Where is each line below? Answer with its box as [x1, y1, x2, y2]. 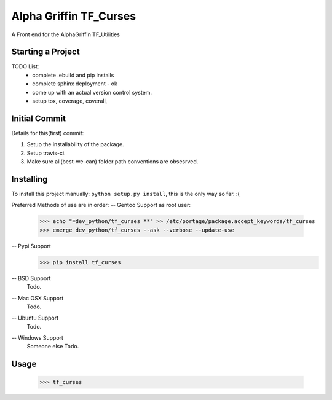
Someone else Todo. [26, 343, 79, 350]
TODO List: [11, 63, 39, 70]
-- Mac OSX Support [11, 294, 64, 302]
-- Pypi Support [11, 242, 52, 249]
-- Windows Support [11, 334, 64, 342]
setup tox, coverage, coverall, [32, 97, 108, 104]
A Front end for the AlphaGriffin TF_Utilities [11, 31, 120, 38]
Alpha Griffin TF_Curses [11, 9, 136, 23]
